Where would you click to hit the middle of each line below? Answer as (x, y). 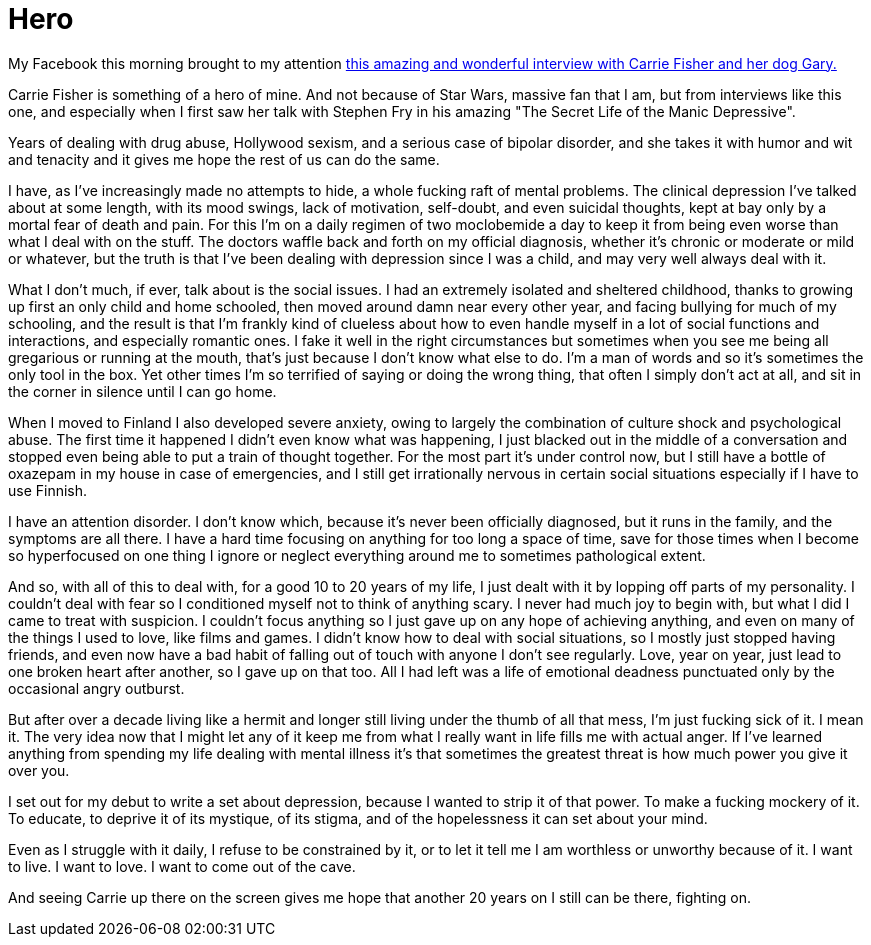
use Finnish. (48, 490)
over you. (39, 770)
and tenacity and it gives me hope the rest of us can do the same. (224, 159)
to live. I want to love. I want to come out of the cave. (182, 866)
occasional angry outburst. (96, 688)
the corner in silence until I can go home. (142, 391)
